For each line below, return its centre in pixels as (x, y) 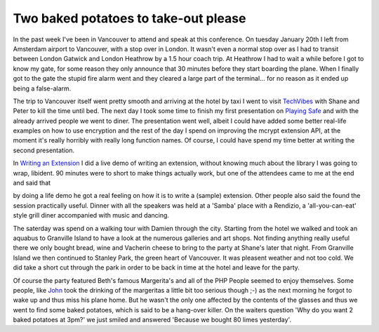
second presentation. (44, 150)
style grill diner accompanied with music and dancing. (91, 215)
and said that (32, 183)
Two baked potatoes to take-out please (129, 18)
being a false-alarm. (42, 88)
